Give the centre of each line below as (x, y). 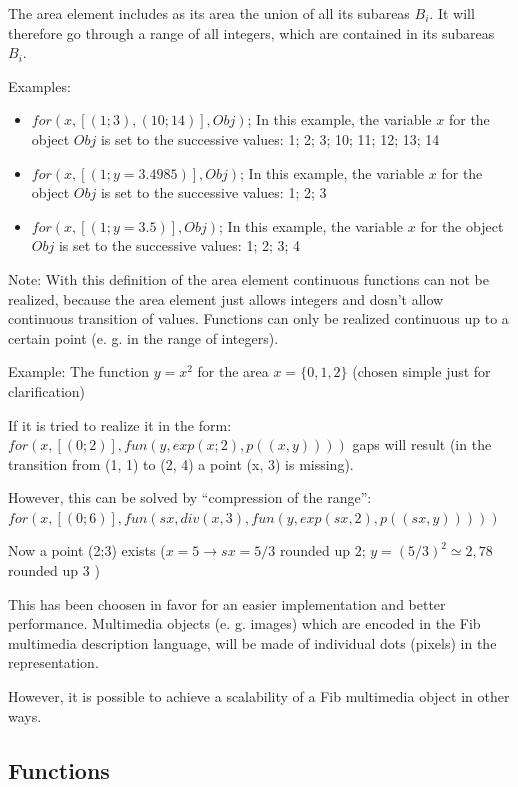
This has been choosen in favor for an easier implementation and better (227, 603)
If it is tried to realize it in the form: (120, 424)
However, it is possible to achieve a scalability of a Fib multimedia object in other (259, 696)
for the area (233, 371)
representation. (53, 662)
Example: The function (78, 371)
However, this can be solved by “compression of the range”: (190, 497)
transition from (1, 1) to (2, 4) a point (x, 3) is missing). (181, 463)
